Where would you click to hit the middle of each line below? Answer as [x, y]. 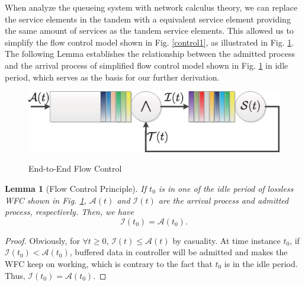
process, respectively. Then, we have [69, 212]
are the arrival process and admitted [224, 200]
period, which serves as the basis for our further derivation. [112, 77]
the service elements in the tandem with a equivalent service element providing [148, 19]
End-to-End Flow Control [75, 168]
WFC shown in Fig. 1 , [46, 200]
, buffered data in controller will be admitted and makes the [179, 252]
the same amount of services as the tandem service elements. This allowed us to [149, 30]
